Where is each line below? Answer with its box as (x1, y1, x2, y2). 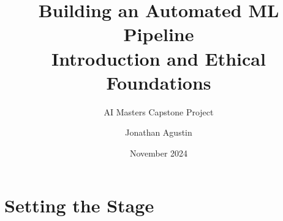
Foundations (106, 69, 211, 95)
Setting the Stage (4, 193, 154, 218)
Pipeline (123, 21, 194, 47)
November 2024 (129, 146, 188, 159)
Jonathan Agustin (125, 126, 192, 139)
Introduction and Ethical (51, 45, 266, 71)
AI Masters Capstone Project (104, 105, 214, 118)
